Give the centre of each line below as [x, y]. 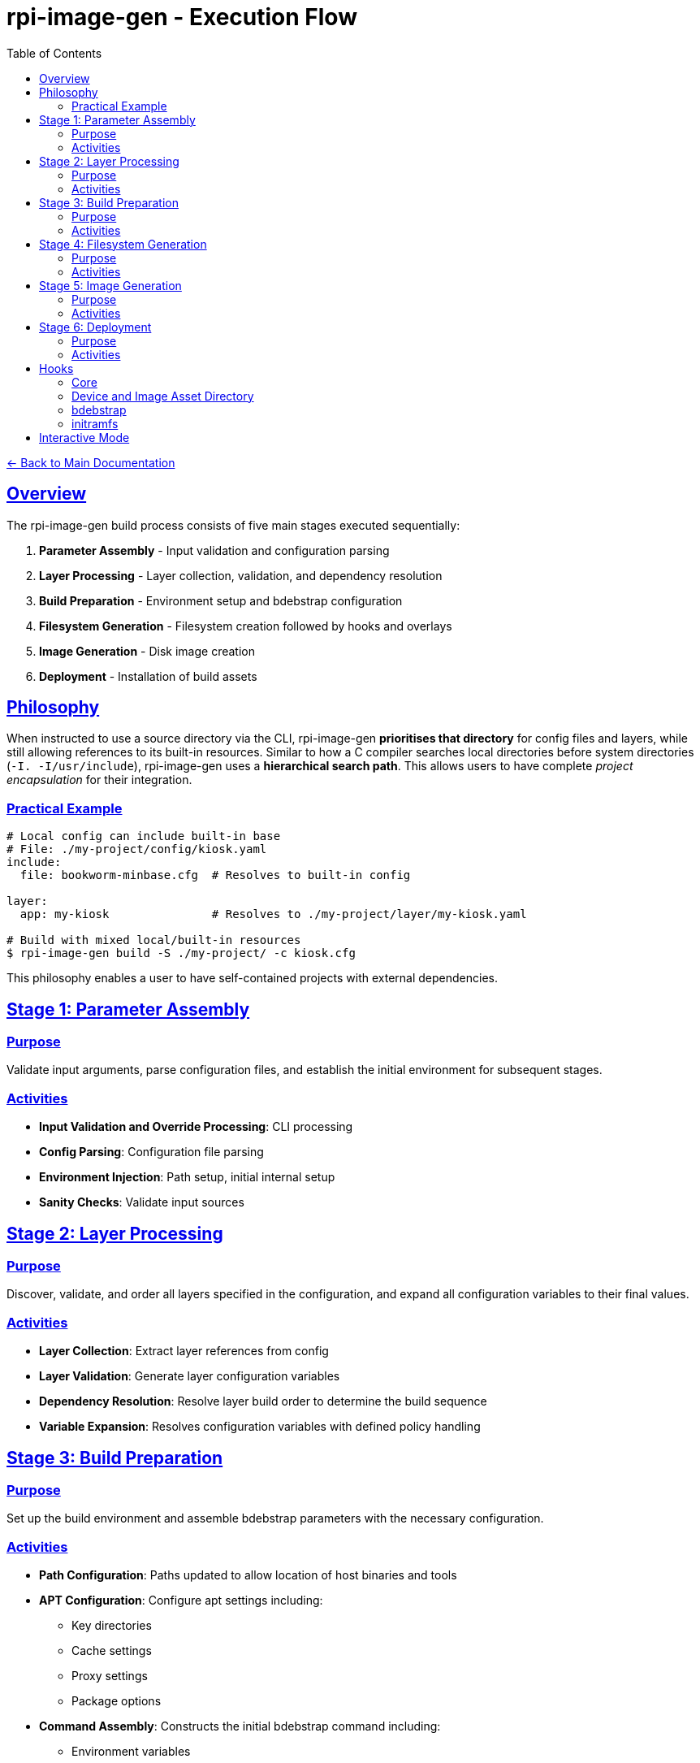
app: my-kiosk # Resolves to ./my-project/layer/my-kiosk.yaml [273, 914]
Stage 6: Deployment [95, 327]
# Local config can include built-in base [144, 836]
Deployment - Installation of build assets [148, 676]
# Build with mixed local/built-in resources [154, 940]
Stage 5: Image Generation [110, 285]
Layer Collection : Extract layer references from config [184, 1351]
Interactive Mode [84, 437]
